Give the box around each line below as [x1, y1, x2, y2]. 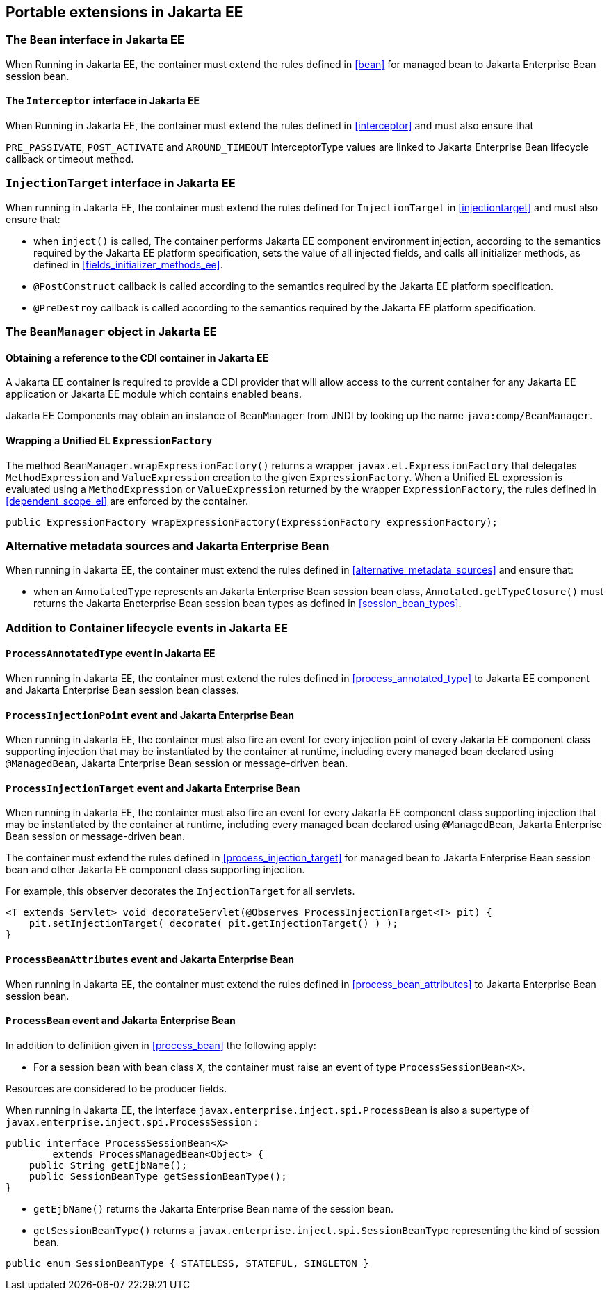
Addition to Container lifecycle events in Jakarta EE [6, 620, 288, 635]
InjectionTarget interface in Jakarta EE [6, 176, 236, 191]
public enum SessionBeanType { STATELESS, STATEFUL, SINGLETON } [6, 1257, 369, 1269]
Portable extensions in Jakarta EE [6, 3, 243, 21]
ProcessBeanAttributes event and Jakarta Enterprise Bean [6, 953, 295, 965]
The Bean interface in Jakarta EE [6, 33, 184, 47]
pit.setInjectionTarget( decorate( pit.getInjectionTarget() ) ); [29, 918, 398, 930]
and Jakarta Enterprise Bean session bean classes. [6, 683, 240, 696]
